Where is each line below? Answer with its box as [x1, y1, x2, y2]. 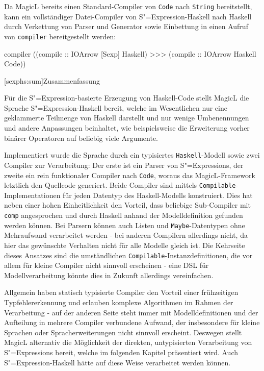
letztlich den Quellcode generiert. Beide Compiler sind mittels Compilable [4, 180, 236, 190]
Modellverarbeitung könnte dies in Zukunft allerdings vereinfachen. [4, 269, 214, 280]
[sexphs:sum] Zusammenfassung [4, 75, 100, 86]
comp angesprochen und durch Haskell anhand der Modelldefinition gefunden [4, 210, 243, 220]
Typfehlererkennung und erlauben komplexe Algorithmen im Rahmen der [4, 296, 233, 307]
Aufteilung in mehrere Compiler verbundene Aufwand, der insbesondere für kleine [4, 317, 260, 328]
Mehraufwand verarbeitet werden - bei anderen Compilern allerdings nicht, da [4, 230, 248, 240]
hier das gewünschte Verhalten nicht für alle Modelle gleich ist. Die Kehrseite [4, 239, 245, 250]
